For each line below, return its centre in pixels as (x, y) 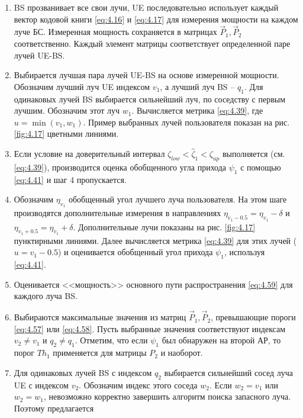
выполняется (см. (254, 153)
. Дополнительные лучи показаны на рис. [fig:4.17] (164, 226)
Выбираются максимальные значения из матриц (100, 317)
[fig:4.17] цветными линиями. (66, 134)
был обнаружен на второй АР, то (221, 340)
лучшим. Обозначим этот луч (67, 110)
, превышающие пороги (253, 317)
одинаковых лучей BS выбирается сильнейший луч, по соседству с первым (150, 99)
